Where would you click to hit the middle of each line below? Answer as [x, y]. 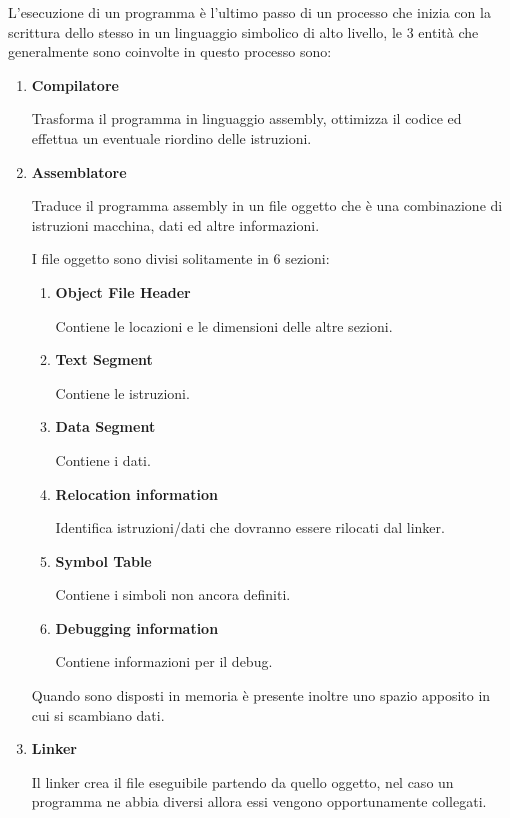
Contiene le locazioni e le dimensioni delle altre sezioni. [224, 325]
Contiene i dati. [103, 459]
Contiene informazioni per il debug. [164, 661]
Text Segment [104, 359]
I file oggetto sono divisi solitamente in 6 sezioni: [180, 258]
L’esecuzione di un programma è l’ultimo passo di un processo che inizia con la [249, 12]
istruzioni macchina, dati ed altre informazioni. [175, 224]
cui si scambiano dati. [98, 714]
